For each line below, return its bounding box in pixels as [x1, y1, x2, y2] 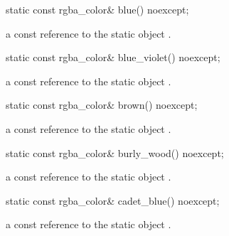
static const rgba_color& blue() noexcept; [6, 2, 189, 16]
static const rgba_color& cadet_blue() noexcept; [6, 193, 220, 208]
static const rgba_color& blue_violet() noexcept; [6, 50, 220, 65]
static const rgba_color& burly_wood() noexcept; [6, 145, 224, 160]
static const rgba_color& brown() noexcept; [6, 97, 198, 112]
